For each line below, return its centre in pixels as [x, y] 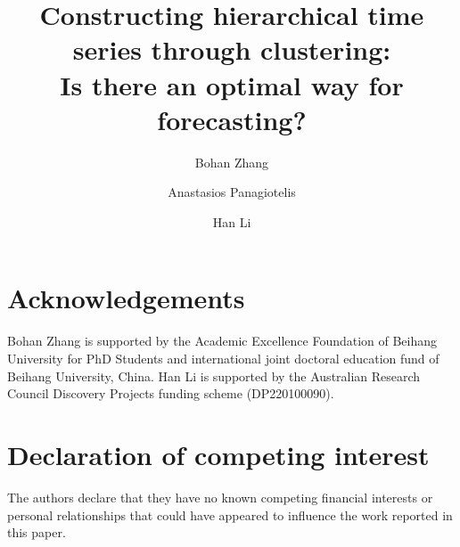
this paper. [37, 532]
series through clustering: [232, 49]
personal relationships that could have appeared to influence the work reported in [230, 514]
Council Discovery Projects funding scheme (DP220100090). [171, 393]
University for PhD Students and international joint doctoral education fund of [223, 358]
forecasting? [232, 119]
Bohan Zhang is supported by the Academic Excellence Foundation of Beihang [222, 341]
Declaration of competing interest [218, 454]
